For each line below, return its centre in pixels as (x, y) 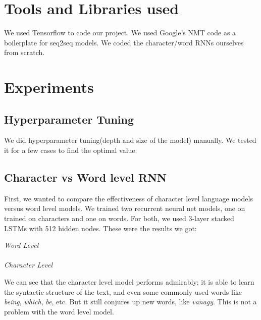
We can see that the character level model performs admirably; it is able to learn (129, 282)
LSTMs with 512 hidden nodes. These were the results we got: (100, 228)
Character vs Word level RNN (85, 177)
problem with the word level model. (59, 311)
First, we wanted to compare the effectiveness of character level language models (128, 198)
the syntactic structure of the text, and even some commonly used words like (123, 291)
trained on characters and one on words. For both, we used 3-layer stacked (119, 218)
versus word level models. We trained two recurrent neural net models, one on (125, 208)
